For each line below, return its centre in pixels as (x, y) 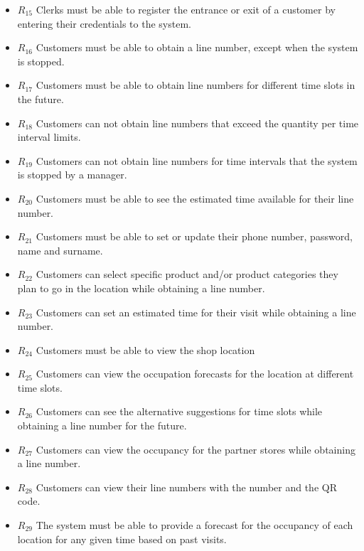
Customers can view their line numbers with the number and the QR (186, 487)
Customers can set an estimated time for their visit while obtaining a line (196, 312)
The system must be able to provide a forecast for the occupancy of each (194, 525)
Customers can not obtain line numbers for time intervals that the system (197, 160)
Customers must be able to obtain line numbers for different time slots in (196, 85)
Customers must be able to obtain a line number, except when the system (197, 47)
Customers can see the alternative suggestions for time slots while (179, 411)
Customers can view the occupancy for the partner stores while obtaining (196, 449)
